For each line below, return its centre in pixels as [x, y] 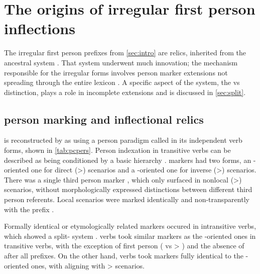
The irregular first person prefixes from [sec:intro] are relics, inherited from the [125, 53]
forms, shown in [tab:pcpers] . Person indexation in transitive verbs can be [117, 150]
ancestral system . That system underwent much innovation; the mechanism [121, 62]
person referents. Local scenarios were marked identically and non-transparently [127, 199]
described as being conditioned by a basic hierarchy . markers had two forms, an [128, 160]
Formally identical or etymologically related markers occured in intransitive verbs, [130, 226]
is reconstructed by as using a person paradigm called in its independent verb [123, 140]
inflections [40, 28]
